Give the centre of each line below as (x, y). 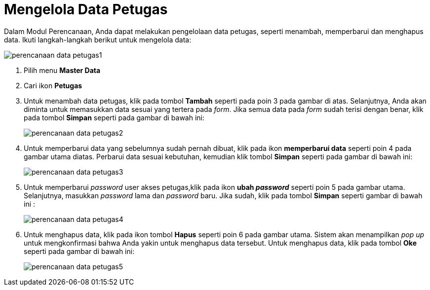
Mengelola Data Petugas (86, 9)
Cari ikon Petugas (53, 85)
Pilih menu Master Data (62, 70)
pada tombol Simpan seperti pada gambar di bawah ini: (114, 117)
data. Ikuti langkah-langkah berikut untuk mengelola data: (98, 39)
